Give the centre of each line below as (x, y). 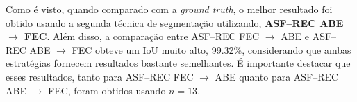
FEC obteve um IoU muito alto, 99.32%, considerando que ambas (211, 49)
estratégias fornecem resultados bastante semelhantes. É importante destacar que (178, 63)
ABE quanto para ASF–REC (277, 76)
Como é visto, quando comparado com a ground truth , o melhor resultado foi (169, 9)
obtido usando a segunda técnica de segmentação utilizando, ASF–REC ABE (175, 22)
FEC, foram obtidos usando (107, 90)
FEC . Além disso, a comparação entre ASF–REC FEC (142, 36)
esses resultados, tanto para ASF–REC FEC (100, 76)
